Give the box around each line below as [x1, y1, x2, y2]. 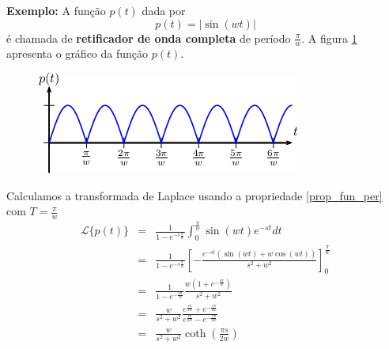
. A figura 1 [301, 29, 357, 46]
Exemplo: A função [6, 2, 106, 18]
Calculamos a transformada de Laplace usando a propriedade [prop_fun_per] [6, 187, 383, 203]
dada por [142, 2, 186, 18]
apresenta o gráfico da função [6, 45, 149, 62]
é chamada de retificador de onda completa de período [6, 29, 291, 46]
